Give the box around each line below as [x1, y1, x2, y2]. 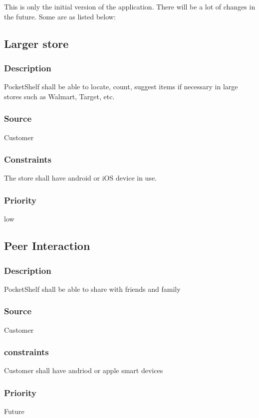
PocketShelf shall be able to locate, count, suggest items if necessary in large [4, 81, 238, 92]
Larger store [4, 35, 69, 51]
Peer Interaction [4, 238, 90, 253]
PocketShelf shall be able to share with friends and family [4, 283, 181, 294]
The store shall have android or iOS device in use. [4, 173, 157, 183]
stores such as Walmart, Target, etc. [4, 91, 115, 101]
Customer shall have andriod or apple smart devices [4, 365, 163, 376]
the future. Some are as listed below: [4, 11, 116, 21]
